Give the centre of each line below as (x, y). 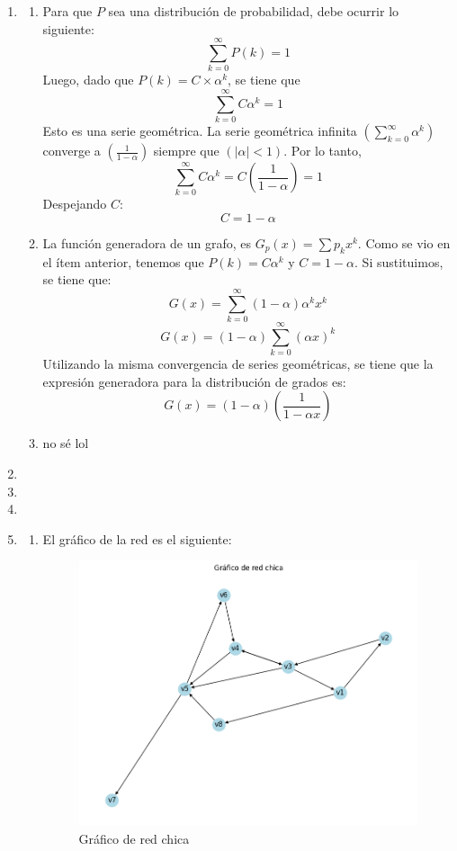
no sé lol (66, 443)
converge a (72, 151)
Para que (67, 11)
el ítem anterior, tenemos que (123, 261)
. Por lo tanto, (323, 151)
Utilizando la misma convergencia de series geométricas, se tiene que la (238, 364)
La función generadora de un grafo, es (147, 242)
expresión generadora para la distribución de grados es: (194, 381)
